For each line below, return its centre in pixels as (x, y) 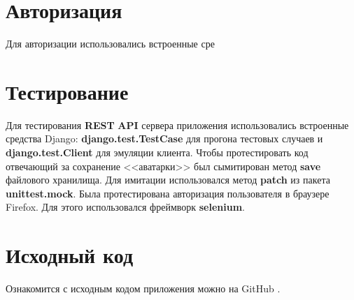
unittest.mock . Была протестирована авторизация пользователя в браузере (168, 193)
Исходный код (70, 255)
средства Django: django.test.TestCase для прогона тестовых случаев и (164, 138)
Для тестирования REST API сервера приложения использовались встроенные (177, 125)
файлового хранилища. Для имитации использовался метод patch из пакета (168, 180)
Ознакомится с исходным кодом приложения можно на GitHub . (143, 288)
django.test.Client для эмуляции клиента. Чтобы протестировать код (157, 152)
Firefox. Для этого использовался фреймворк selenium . (125, 207)
